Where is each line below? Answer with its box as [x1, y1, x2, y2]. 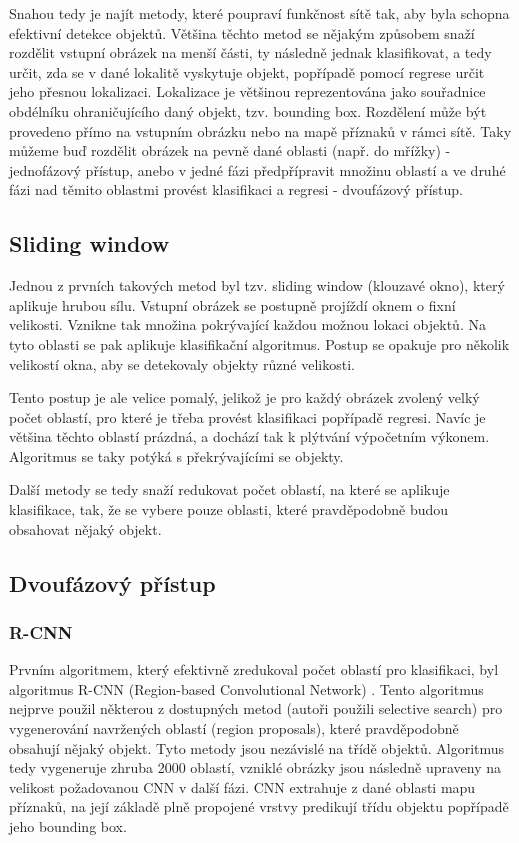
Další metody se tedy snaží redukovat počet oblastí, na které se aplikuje [9, 479, 450, 500]
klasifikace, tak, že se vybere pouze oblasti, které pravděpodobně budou [9, 499, 449, 520]
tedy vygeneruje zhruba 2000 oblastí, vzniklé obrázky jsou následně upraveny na [9, 757, 501, 778]
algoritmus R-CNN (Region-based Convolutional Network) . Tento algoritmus [9, 678, 484, 699]
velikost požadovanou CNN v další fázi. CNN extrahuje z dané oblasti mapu [9, 776, 476, 797]
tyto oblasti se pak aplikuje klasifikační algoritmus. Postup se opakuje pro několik [9, 333, 510, 354]
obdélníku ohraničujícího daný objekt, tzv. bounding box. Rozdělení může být [9, 100, 487, 121]
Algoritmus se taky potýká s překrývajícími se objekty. [9, 445, 344, 466]
